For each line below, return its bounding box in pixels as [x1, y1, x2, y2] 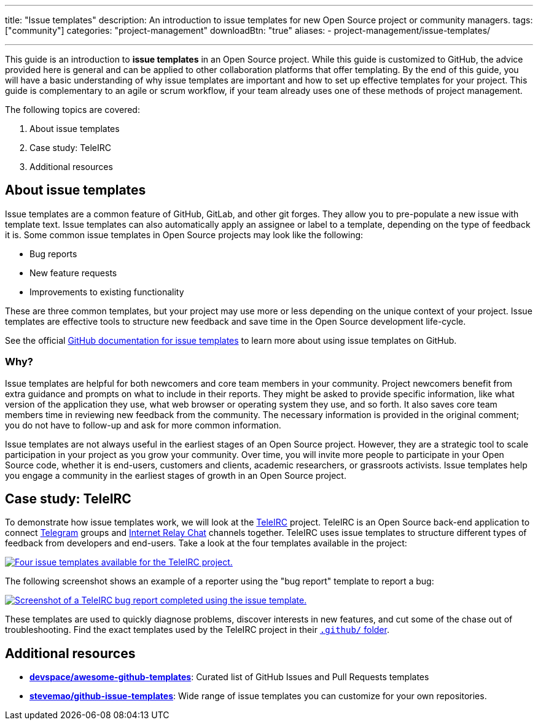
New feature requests [29, 267, 117, 278]
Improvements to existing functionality [29, 286, 184, 297]
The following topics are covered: [5, 104, 140, 115]
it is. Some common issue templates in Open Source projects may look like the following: [5, 229, 364, 240]
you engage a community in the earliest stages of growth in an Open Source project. [5, 470, 346, 481]
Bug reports [29, 248, 77, 259]
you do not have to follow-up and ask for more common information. [5, 419, 281, 430]
